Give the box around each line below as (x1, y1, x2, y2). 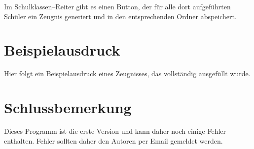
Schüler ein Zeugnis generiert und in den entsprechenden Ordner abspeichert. (4, 11, 237, 21)
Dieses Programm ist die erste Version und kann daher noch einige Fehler (4, 126, 226, 136)
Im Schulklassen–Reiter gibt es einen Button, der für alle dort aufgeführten (4, 1, 231, 11)
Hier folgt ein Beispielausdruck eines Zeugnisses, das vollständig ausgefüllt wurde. (4, 68, 251, 79)
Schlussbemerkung (4, 97, 132, 118)
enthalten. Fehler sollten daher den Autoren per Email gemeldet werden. (4, 135, 223, 146)
